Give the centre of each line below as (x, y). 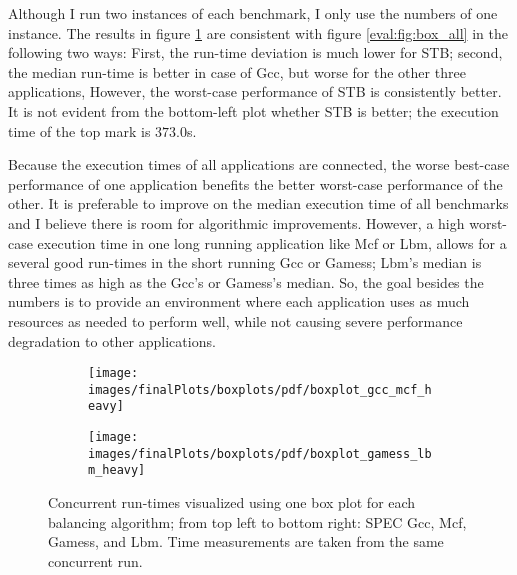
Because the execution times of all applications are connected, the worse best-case (259, 164)
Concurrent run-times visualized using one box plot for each (232, 502)
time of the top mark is (79, 130)
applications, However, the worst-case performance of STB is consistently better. (255, 91)
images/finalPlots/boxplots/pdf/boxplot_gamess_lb (260, 453)
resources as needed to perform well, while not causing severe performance (235, 320)
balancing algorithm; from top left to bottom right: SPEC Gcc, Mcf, (257, 521)
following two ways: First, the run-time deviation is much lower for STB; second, (255, 52)
